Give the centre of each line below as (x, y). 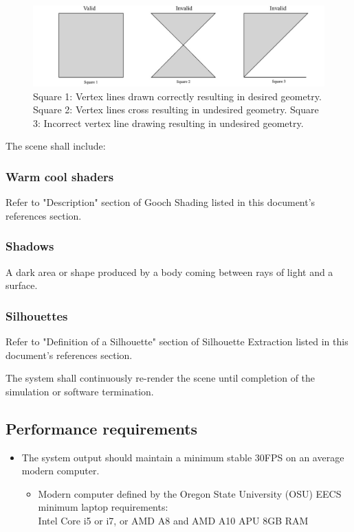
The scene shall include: (56, 146)
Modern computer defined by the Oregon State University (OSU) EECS (190, 493)
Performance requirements (102, 428)
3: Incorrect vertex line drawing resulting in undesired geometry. (168, 123)
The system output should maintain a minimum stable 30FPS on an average (183, 457)
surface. (22, 285)
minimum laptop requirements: (103, 507)
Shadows (30, 246)
